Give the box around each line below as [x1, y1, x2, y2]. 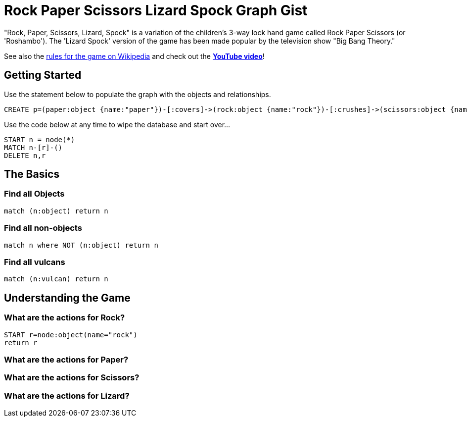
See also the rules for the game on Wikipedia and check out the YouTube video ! [4, 52, 265, 60]
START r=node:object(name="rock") [4, 330, 138, 339]
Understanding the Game [4, 291, 131, 304]
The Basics [4, 168, 60, 181]
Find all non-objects [4, 223, 82, 233]
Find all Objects [4, 189, 65, 199]
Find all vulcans [4, 257, 65, 267]
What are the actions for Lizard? [4, 390, 130, 401]
